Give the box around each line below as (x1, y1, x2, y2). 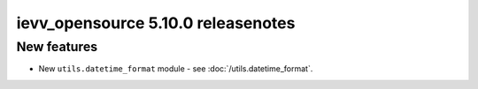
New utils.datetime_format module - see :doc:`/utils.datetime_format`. (38, 63, 313, 74)
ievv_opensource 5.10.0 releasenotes (16, 13, 296, 33)
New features (16, 39, 98, 55)
